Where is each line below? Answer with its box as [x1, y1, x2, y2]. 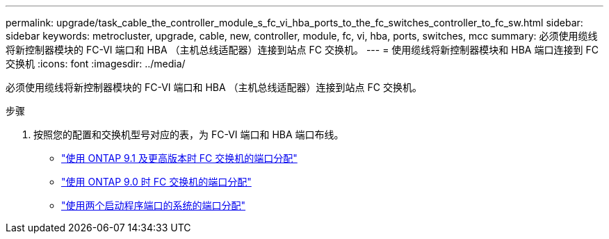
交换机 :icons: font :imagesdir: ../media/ [6, 58, 186, 69]
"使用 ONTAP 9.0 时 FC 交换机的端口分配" [61, 176, 252, 188]
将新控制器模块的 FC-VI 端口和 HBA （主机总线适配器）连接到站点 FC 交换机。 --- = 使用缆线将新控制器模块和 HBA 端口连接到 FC [6, 44, 599, 56]
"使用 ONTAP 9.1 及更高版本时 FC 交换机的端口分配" [61, 152, 298, 164]
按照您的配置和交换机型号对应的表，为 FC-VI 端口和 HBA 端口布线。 [33, 129, 344, 140]
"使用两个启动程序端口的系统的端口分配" [61, 199, 246, 211]
